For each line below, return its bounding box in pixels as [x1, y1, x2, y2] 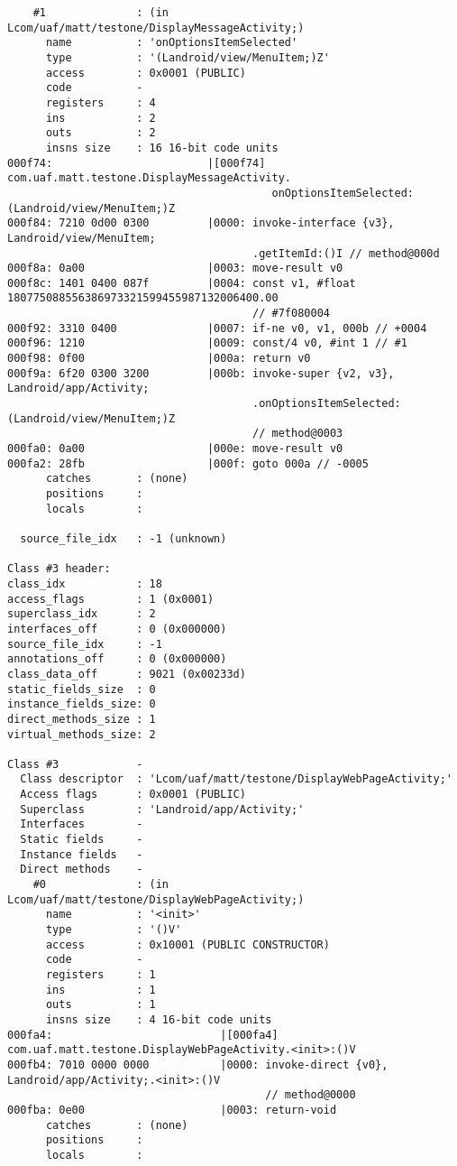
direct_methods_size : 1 [7, 712, 156, 726]
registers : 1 [45, 968, 156, 981]
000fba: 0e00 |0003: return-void [7, 1103, 337, 1116]
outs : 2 [45, 126, 156, 140]
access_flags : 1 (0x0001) [7, 592, 215, 606]
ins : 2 [45, 111, 156, 125]
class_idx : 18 [7, 577, 162, 590]
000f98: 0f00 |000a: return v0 [7, 352, 311, 366]
